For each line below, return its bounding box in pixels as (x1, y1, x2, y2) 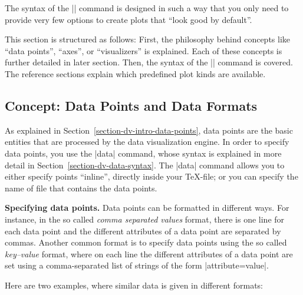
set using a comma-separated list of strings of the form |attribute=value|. (5, 259, 269, 271)
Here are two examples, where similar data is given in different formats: (5, 279, 263, 291)
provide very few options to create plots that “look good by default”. (5, 13, 252, 25)
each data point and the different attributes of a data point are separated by (5, 224, 281, 237)
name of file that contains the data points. (5, 181, 157, 194)
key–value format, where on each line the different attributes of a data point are (5, 247, 293, 260)
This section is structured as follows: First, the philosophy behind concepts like (5, 33, 291, 45)
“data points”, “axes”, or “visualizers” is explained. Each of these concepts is (5, 44, 282, 57)
